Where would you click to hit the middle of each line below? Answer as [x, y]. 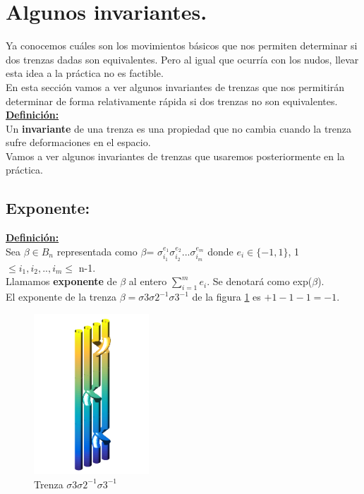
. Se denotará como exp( [260, 281]
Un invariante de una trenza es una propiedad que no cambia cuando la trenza [179, 128]
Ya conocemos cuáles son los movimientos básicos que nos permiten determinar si [182, 46]
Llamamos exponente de [61, 281]
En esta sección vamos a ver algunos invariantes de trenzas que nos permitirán [175, 86]
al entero [148, 281]
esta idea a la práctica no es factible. [85, 73]
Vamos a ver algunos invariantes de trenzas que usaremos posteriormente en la [175, 156]
